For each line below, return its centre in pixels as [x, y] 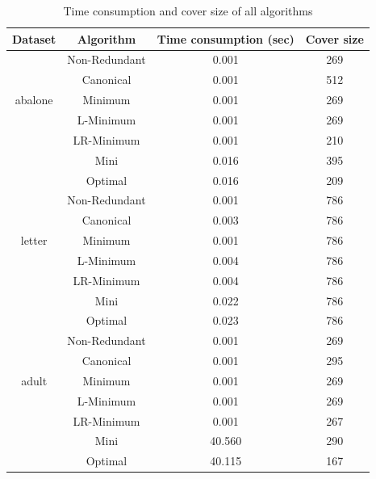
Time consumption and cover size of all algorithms [188, 11]
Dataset [34, 38]
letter [34, 240]
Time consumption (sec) [226, 38]
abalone [34, 100]
